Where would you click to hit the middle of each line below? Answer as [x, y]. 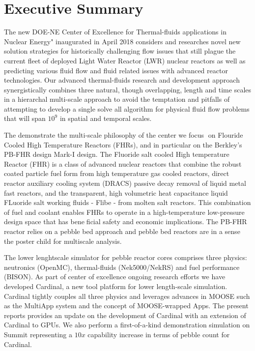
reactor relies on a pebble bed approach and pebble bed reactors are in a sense [122, 231]
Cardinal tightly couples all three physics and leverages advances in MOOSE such [127, 296]
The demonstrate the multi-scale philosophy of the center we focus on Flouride [124, 135]
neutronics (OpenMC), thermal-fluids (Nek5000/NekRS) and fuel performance [122, 267]
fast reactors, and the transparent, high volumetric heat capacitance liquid [116, 192]
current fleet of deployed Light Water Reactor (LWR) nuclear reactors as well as [125, 60]
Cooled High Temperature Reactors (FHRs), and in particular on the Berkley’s [123, 144]
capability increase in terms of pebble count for [159, 334]
